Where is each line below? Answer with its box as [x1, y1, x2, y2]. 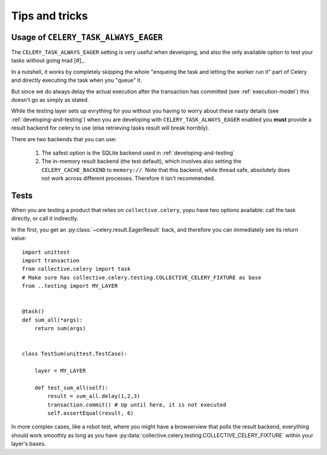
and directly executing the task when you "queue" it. [11, 76, 142, 84]
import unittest [22, 248, 70, 256]
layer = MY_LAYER [34, 367, 86, 374]
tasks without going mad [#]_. [11, 57, 86, 64]
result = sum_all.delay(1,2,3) [47, 393, 140, 400]
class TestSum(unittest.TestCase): [22, 350, 128, 357]
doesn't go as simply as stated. [11, 96, 89, 104]
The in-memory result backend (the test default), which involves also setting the [41, 158, 242, 165]
